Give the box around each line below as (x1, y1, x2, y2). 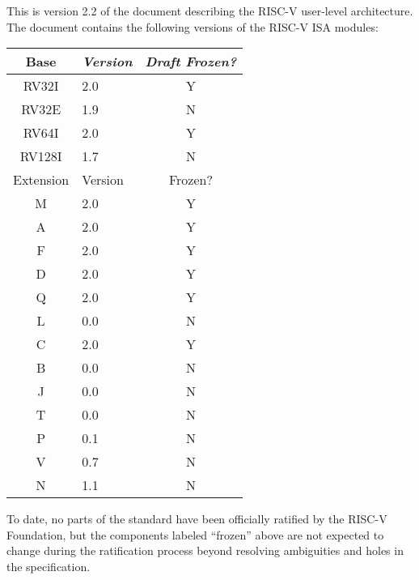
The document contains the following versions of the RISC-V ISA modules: (6, 18, 379, 35)
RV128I (19, 147, 62, 166)
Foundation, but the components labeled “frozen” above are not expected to (6, 526, 384, 543)
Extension (13, 170, 70, 190)
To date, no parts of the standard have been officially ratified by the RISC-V (6, 510, 387, 527)
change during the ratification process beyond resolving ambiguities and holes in (6, 542, 404, 559)
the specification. (6, 557, 91, 574)
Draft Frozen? (145, 52, 237, 71)
